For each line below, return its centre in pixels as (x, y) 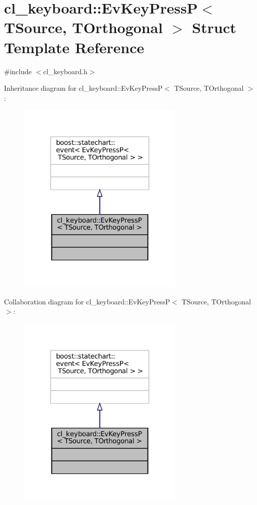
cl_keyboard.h (65, 71)
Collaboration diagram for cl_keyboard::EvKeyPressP (87, 301)
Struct (214, 27)
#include (18, 71)
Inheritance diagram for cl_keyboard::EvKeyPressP (83, 88)
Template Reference (74, 47)
